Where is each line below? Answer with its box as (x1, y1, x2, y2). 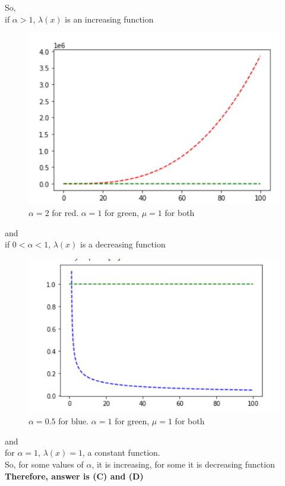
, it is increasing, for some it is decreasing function (91, 458, 275, 471)
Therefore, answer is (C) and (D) (5, 469, 144, 482)
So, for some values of (5, 458, 84, 471)
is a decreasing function (80, 238, 166, 250)
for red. (52, 206, 79, 218)
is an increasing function (65, 12, 154, 25)
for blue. (58, 415, 89, 427)
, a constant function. (82, 446, 160, 459)
